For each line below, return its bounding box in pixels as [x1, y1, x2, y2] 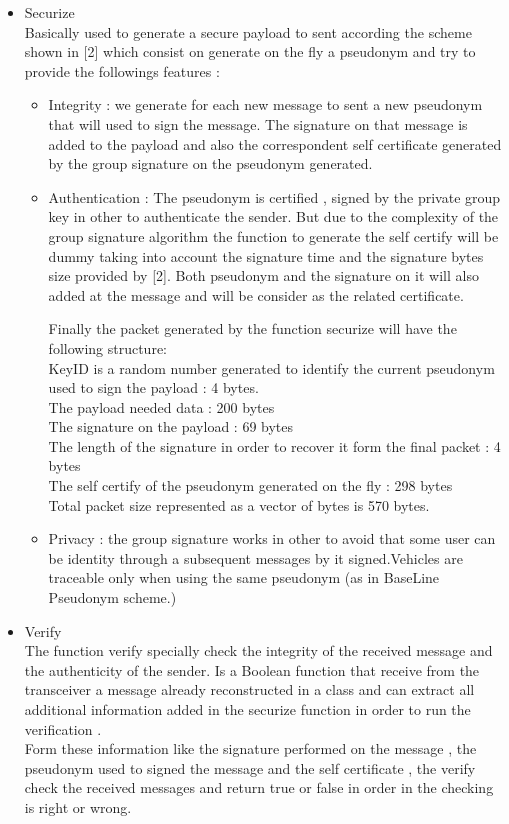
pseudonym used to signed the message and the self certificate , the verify [24, 757, 476, 778]
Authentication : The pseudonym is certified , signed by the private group [48, 186, 501, 207]
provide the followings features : [24, 60, 220, 81]
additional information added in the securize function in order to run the [24, 699, 471, 719]
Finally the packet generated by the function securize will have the [48, 318, 457, 339]
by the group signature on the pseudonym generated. [48, 153, 373, 174]
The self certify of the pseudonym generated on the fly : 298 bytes [48, 475, 453, 496]
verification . [24, 718, 102, 739]
